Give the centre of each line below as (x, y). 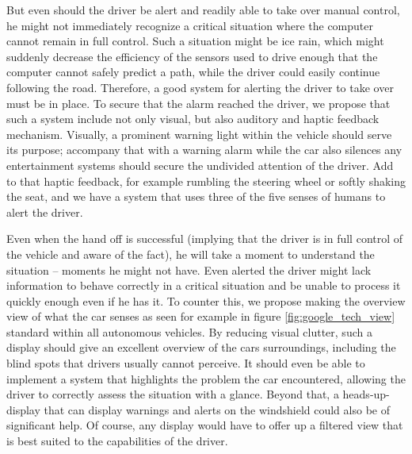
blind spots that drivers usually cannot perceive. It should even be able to (186, 363)
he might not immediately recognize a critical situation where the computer (190, 25)
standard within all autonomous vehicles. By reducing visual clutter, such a (189, 331)
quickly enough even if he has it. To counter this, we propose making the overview (206, 300)
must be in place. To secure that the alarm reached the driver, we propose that (198, 103)
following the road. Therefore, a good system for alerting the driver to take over (200, 87)
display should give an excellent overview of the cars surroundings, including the (201, 347)
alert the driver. (45, 212)
